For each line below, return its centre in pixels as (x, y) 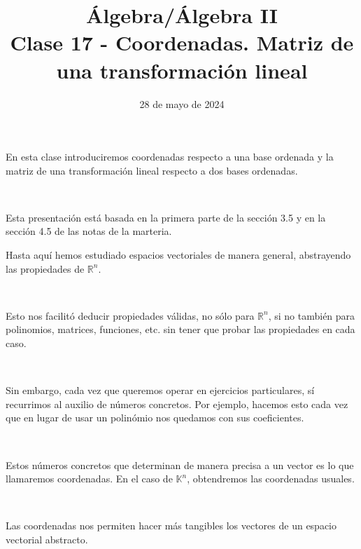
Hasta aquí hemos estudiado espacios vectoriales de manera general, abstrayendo (178, 255)
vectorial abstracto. (47, 539)
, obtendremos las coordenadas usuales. (271, 479)
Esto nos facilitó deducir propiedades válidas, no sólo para (130, 315)
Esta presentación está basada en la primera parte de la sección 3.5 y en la (166, 217)
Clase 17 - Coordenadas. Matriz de (182, 42)
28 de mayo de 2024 (182, 103)
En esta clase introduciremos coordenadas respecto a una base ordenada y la (170, 157)
